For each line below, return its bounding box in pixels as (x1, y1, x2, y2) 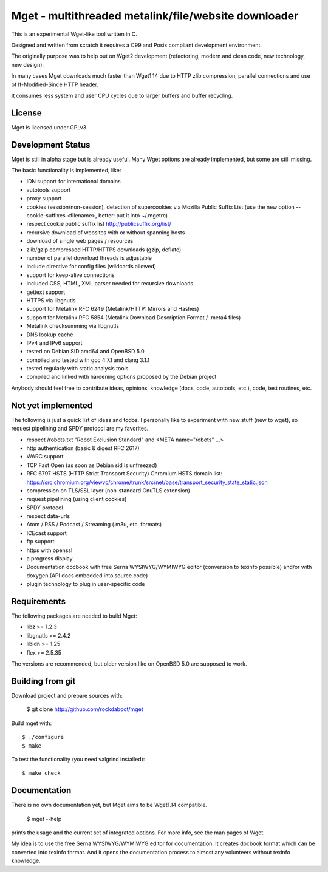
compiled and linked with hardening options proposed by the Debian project (26, 373, 217, 381)
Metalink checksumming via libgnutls (26, 322, 120, 330)
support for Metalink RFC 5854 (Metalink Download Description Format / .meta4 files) (26, 313, 241, 321)
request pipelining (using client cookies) (26, 496, 127, 503)
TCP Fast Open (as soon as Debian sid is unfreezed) (26, 462, 157, 469)
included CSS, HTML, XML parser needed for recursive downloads (26, 280, 194, 287)
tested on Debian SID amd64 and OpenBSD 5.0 (26, 348, 145, 355)
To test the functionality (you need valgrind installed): (11, 755, 145, 763)
